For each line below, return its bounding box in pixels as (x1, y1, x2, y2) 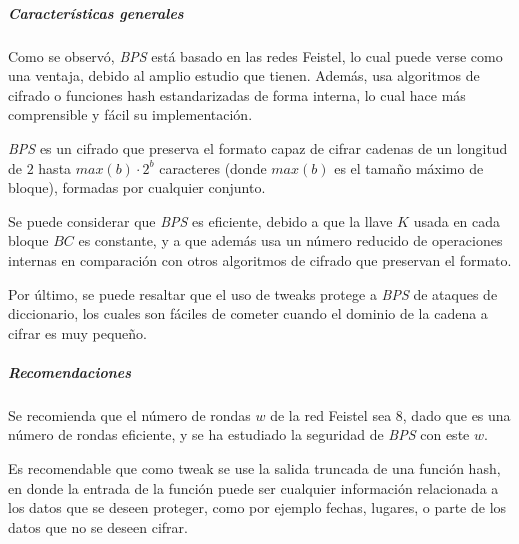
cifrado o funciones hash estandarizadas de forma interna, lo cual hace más (8, 84, 466, 105)
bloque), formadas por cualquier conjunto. (8, 177, 266, 198)
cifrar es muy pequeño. (8, 322, 147, 343)
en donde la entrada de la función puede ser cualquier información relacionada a (8, 477, 499, 498)
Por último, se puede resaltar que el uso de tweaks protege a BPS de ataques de (8, 283, 498, 304)
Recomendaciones (8, 361, 132, 382)
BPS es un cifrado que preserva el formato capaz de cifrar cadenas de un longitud (8, 137, 508, 158)
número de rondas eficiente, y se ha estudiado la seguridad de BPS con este (8, 424, 470, 445)
